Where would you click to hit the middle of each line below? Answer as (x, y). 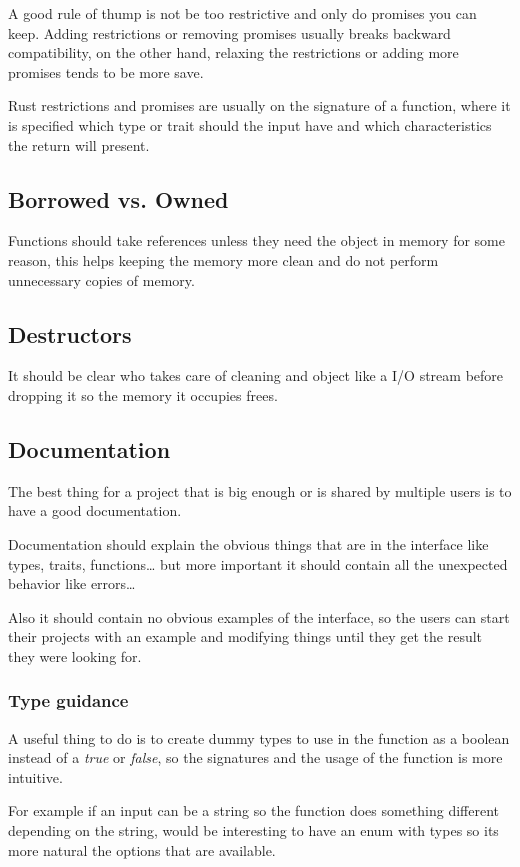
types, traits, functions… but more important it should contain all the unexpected (258, 563)
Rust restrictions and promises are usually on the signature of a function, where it (259, 105)
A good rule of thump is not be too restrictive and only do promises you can (242, 13)
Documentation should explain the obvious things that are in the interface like (248, 543)
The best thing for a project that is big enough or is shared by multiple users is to (260, 490)
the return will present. (79, 144)
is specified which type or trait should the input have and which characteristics (250, 124)
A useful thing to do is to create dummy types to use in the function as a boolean (259, 737)
